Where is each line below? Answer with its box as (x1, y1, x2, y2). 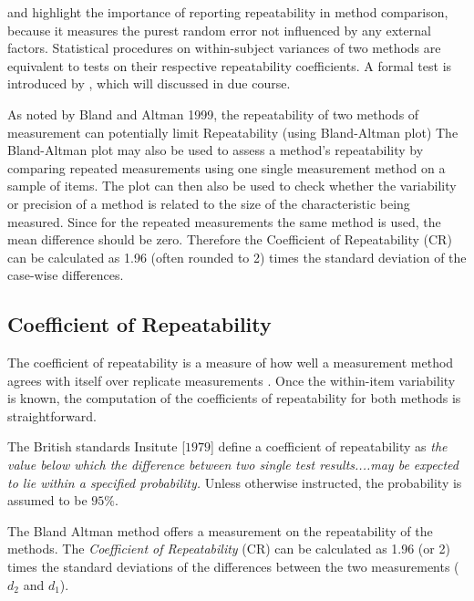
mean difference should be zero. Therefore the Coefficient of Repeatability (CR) (7, 230, 452, 249)
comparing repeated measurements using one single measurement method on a (7, 158, 446, 177)
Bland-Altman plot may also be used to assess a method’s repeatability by (7, 140, 424, 160)
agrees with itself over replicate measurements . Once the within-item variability (7, 370, 456, 389)
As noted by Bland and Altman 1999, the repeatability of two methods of (7, 104, 419, 123)
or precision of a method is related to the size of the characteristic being (7, 193, 410, 212)
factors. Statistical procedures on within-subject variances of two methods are (7, 38, 441, 57)
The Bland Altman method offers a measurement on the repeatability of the (7, 521, 433, 540)
